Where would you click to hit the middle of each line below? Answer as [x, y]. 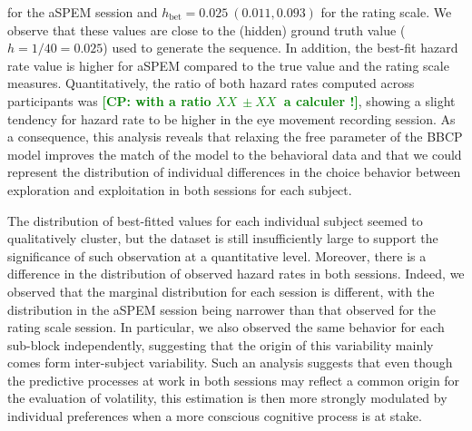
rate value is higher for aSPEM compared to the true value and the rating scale [228, 65]
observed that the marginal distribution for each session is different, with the [221, 291]
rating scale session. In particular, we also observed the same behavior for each [226, 327]
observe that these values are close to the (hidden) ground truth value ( [206, 29]
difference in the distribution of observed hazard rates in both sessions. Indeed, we [236, 274]
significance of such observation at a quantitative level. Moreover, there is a [217, 255]
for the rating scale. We [386, 12]
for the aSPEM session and [83, 12]
